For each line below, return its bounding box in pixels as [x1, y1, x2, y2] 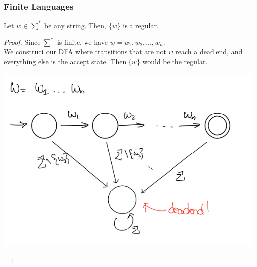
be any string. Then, [44, 20, 106, 30]
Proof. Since [4, 37, 41, 47]
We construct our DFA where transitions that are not [4, 46, 166, 57]
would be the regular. [142, 56, 208, 66]
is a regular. [123, 20, 159, 30]
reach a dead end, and [175, 46, 243, 57]
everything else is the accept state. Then [4, 56, 127, 66]
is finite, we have [57, 37, 108, 47]
